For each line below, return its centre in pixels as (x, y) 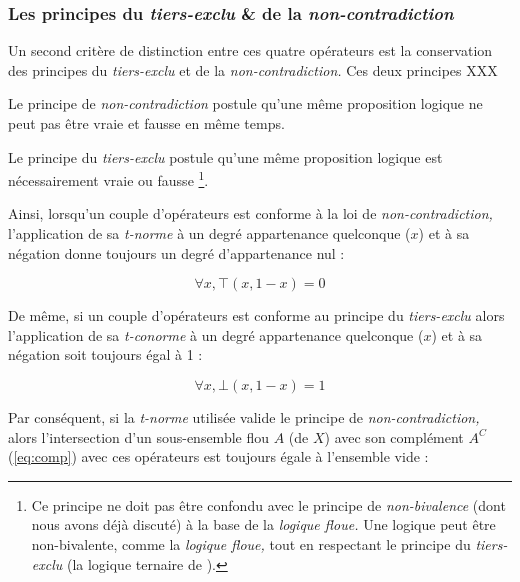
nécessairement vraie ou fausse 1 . (108, 178)
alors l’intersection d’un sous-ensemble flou (139, 436)
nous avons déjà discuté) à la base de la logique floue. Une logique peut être (263, 524)
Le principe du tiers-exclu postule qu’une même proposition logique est (225, 156)
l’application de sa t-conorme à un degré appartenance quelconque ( (216, 334)
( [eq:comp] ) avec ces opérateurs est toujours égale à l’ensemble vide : (218, 456)
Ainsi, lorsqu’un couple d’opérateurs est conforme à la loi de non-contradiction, (250, 213)
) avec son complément (394, 436)
